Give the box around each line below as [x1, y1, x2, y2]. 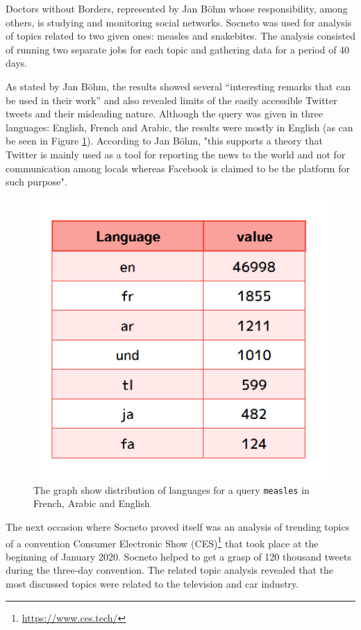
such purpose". [6, 174, 67, 189]
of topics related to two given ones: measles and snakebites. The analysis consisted [6, 28, 355, 43]
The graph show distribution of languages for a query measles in [33, 482, 310, 497]
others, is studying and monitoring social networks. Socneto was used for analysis [6, 15, 352, 29]
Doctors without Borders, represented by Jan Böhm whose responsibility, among [6, 1, 348, 15]
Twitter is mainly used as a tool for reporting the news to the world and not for [6, 147, 346, 161]
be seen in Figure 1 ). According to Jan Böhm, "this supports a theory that [6, 133, 324, 148]
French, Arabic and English [33, 496, 150, 511]
